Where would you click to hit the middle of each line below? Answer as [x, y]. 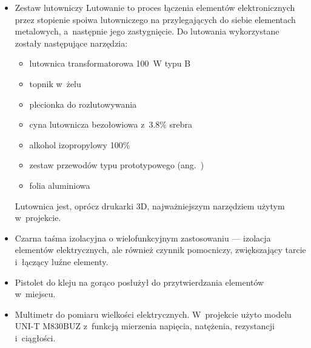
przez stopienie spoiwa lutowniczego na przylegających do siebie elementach [155, 19]
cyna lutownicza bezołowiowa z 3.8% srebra [111, 124]
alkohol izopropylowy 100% [80, 144]
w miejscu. [35, 294]
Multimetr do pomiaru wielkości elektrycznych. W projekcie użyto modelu [153, 314]
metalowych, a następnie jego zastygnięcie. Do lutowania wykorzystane [147, 31]
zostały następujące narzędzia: [71, 43]
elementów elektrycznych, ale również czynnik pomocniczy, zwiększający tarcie [160, 250]
